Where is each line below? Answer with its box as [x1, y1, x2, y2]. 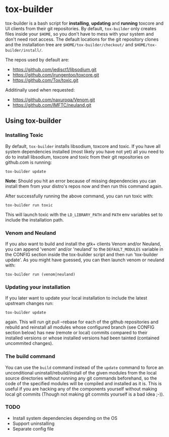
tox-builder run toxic [5, 202, 53, 207]
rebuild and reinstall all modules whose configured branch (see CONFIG [5, 324, 155, 330]
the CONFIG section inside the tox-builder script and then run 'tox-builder [5, 251, 158, 257]
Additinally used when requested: [5, 87, 75, 93]
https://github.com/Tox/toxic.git [12, 77, 79, 83]
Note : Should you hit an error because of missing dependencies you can [5, 178, 156, 184]
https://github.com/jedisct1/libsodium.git [12, 66, 97, 72]
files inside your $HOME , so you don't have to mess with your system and [5, 31, 154, 37]
